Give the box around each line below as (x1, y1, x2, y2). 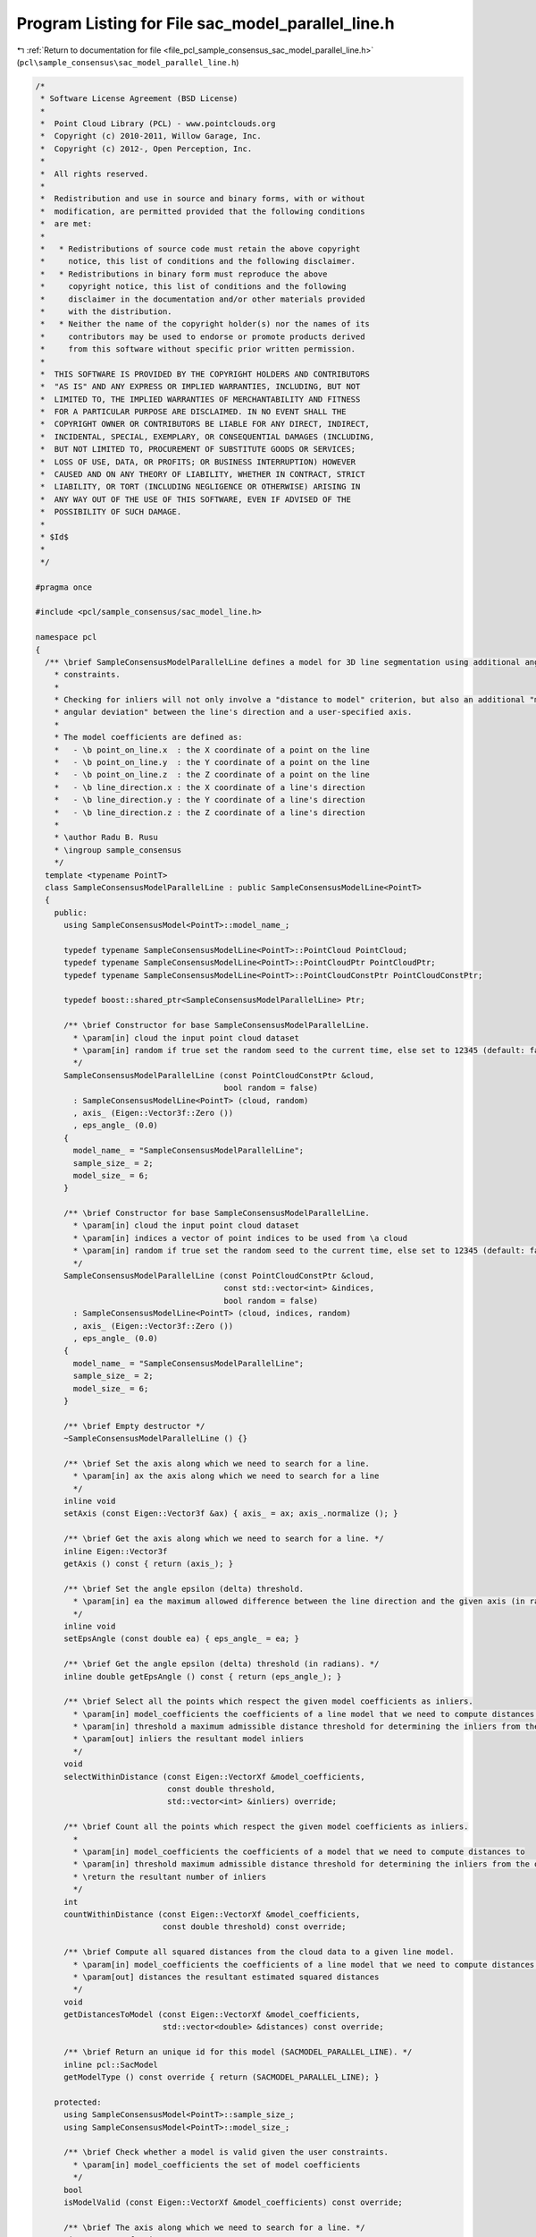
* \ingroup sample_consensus (54, 845, 182, 855)
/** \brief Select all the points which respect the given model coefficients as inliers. (63, 1697, 473, 1706)
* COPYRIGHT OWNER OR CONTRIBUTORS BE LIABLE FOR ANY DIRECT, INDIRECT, (40, 419, 371, 430)
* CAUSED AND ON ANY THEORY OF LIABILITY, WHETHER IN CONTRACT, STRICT (40, 470, 365, 480)
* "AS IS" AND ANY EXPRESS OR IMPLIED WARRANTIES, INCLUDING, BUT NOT (40, 381, 361, 392)
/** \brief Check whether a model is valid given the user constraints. (63, 2148, 389, 2157)
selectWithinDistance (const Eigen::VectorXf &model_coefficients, (63, 1772, 365, 1782)
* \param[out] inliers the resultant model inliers (72, 1734, 305, 1744)
